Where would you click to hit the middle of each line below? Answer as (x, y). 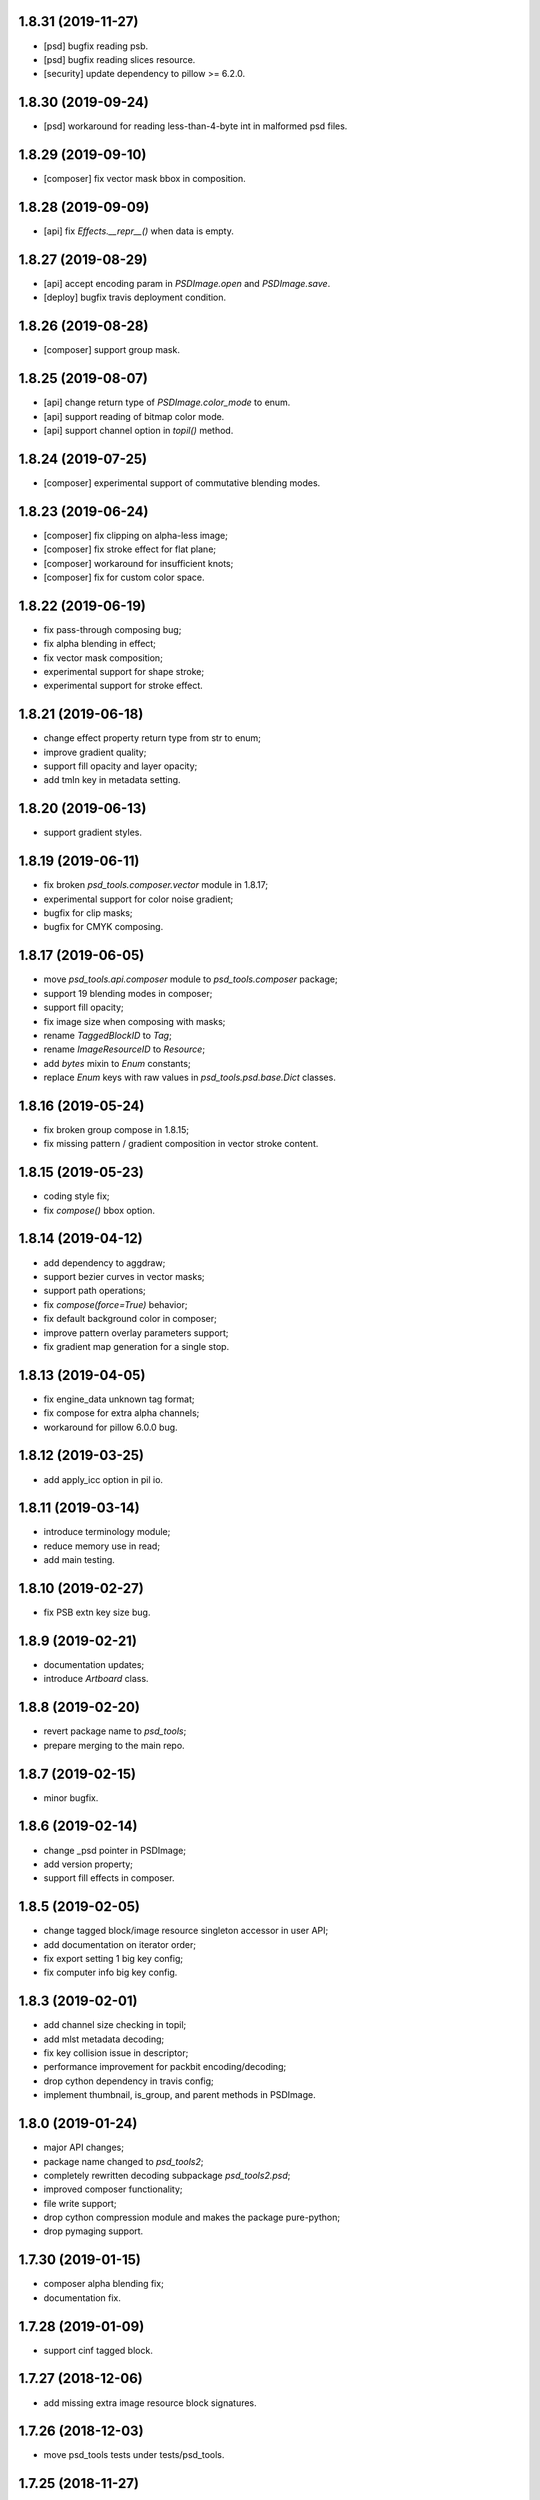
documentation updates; (94, 1664)
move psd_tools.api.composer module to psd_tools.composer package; (191, 979)
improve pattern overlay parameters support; (136, 1332)
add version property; (88, 1864)
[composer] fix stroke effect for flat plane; (130, 549)
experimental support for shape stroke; (124, 671)
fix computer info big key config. (110, 1972)
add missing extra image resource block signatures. (150, 2402)
